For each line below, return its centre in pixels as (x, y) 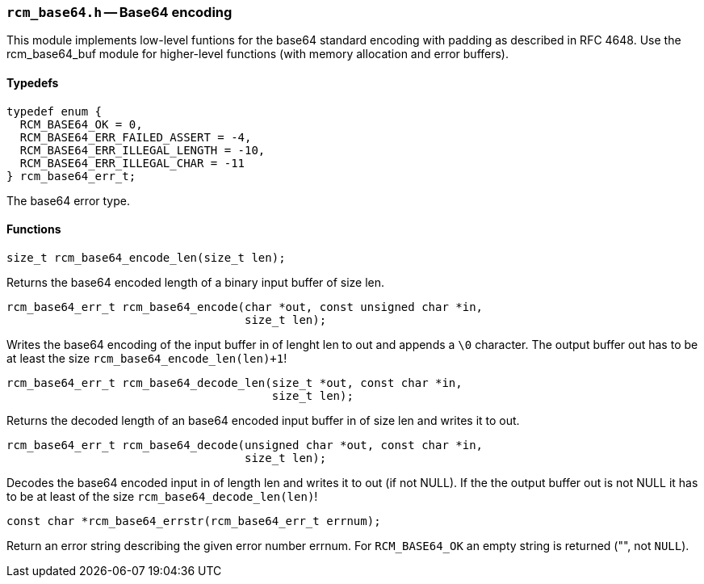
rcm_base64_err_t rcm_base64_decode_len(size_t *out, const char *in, (235, 382)
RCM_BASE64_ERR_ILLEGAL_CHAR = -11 (132, 163)
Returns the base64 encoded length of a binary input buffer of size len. (196, 282)
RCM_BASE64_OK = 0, (81, 124)
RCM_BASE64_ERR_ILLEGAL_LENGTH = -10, (142, 150)
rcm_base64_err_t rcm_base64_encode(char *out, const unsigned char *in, (245, 307)
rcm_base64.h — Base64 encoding (119, 12)
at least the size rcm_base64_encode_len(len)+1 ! (147, 358)
